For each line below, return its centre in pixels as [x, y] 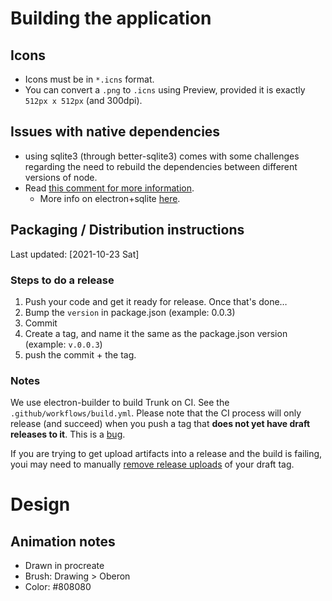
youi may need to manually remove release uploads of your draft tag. [152, 464]
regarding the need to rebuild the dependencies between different [161, 166]
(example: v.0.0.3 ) [63, 344]
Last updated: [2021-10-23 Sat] [75, 254]
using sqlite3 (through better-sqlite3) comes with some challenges [162, 156]
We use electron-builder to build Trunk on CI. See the [120, 403]
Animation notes [63, 541]
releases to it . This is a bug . [68, 434]
